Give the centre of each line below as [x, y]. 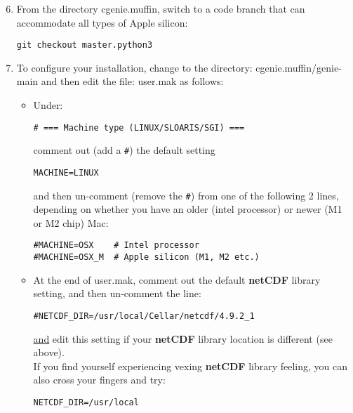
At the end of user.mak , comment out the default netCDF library [177, 279]
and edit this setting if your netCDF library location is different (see [183, 338]
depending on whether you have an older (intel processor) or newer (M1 [188, 209]
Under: [48, 105]
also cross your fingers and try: [99, 380]
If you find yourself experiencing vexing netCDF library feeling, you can [191, 366]
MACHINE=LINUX [66, 172]
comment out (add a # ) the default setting [124, 150]
